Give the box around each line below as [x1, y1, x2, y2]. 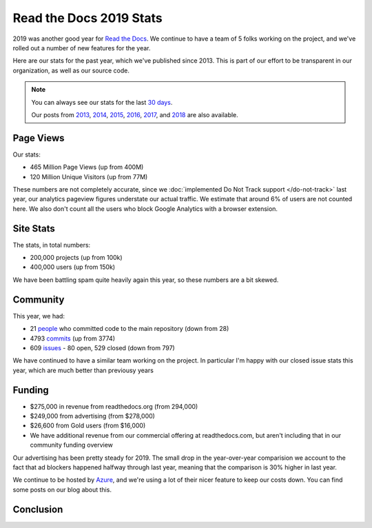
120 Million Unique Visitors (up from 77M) [30, 172, 148, 181]
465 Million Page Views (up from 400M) [30, 163, 144, 172]
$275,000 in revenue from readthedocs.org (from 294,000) [30, 402, 198, 410]
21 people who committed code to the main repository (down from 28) [30, 325, 229, 333]
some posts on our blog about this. [12, 485, 112, 494]
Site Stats [12, 223, 55, 234]
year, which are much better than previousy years [12, 366, 154, 374]
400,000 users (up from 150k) [30, 263, 116, 272]
